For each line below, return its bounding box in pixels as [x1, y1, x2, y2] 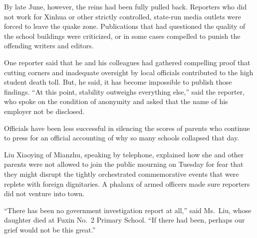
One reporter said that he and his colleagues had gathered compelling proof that [4, 57, 251, 67]
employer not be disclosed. [4, 106, 85, 116]
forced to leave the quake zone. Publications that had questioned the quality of [4, 21, 246, 31]
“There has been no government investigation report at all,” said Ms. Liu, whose [4, 205, 252, 215]
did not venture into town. [4, 188, 85, 199]
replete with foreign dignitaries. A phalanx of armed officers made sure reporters [4, 178, 250, 189]
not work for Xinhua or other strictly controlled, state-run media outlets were [4, 11, 241, 21]
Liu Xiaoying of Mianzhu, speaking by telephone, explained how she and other [4, 149, 244, 159]
